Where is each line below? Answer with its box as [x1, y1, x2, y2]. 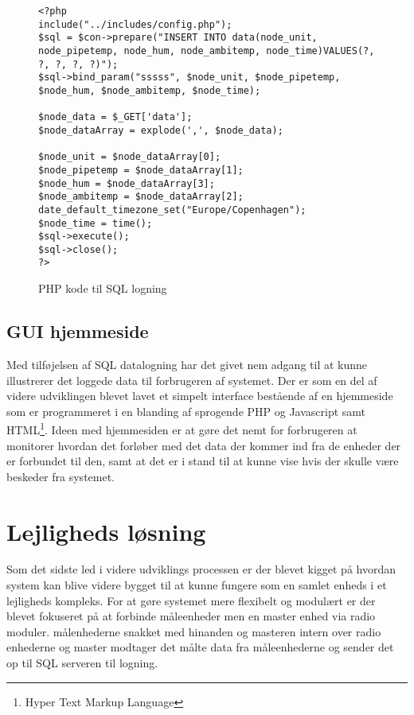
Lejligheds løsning [6, 515, 206, 547]
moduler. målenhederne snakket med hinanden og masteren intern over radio [6, 623, 381, 639]
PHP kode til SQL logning [38, 280, 167, 297]
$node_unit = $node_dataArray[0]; [38, 151, 221, 163]
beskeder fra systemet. [6, 468, 115, 484]
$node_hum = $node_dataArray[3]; [38, 177, 215, 189]
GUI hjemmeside [6, 319, 149, 344]
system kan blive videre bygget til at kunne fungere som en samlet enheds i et [6, 577, 387, 593]
